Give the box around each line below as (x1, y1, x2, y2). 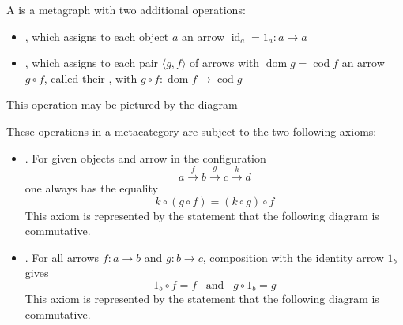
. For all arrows (24, 248, 100, 265)
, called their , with (43, 69, 137, 86)
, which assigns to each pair (24, 54, 159, 71)
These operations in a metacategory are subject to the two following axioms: (6, 122, 377, 139)
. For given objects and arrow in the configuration (24, 149, 266, 166)
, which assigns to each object (24, 28, 169, 44)
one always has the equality (24, 179, 158, 196)
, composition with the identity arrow (202, 248, 384, 265)
